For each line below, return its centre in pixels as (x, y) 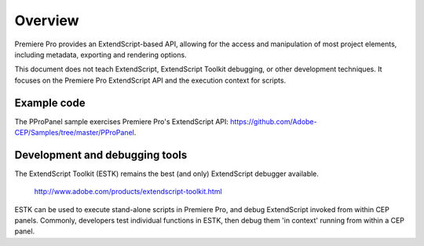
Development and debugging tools (101, 154)
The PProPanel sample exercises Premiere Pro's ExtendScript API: (122, 121)
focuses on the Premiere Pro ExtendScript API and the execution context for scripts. (150, 80)
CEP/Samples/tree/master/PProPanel (75, 133)
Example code (50, 103)
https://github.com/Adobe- (274, 121)
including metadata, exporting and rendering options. (101, 54)
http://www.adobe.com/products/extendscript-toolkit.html (128, 192)
